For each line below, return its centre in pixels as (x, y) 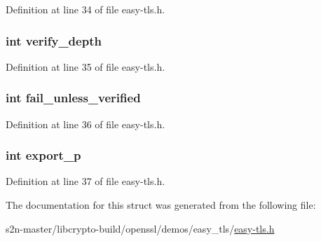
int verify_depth (54, 40)
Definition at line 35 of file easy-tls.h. (86, 66)
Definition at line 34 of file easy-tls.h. (86, 9)
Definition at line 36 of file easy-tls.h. (86, 124)
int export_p (43, 155)
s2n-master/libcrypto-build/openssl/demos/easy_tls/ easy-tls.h (140, 228)
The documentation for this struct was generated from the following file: (161, 205)
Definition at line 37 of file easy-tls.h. (86, 181)
